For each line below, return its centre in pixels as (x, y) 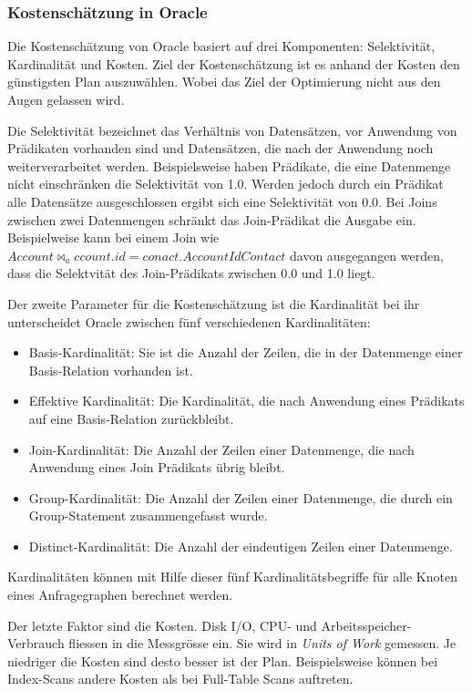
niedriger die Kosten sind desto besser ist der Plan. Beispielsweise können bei (223, 660)
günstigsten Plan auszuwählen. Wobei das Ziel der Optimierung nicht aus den (224, 82)
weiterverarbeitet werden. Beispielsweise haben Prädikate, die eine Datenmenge (229, 165)
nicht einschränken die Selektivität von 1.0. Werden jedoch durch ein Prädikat (226, 184)
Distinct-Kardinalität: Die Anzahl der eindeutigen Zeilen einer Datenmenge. (241, 546)
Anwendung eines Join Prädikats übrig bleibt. (157, 467)
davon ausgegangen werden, (366, 255)
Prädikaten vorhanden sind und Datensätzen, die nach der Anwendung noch (221, 148)
